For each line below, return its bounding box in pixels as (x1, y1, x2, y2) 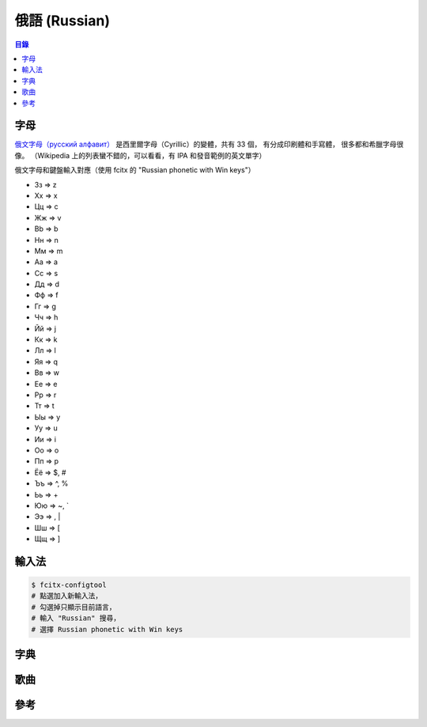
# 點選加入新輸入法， (31, 592, 103, 600)
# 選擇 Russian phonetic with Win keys (31, 625, 183, 634)
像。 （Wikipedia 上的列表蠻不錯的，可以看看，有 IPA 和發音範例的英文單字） (14, 150, 266, 160)
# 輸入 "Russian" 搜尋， (31, 614, 121, 623)
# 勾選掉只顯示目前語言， (31, 602, 116, 612)
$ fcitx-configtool (31, 581, 107, 589)
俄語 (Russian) (14, 12, 111, 29)
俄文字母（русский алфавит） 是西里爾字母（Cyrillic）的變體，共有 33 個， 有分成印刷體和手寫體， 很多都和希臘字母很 (14, 139, 404, 150)
